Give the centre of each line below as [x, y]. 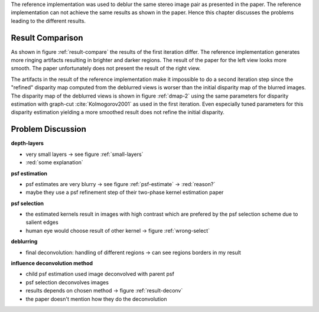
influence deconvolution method [52, 264]
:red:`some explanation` [55, 162]
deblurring [24, 242]
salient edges [42, 222]
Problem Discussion [49, 129]
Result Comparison [47, 38]
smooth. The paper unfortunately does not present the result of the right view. [106, 69]
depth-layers [27, 143]
